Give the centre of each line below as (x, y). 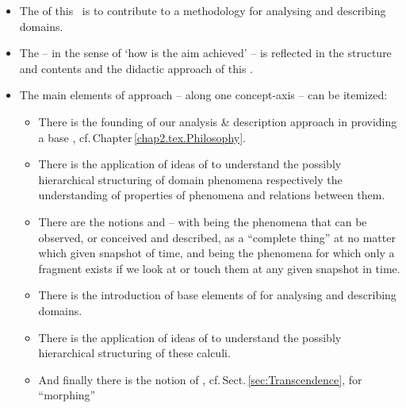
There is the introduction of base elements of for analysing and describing (217, 295)
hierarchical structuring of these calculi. (134, 353)
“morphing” (67, 395)
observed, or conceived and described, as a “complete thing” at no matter (217, 237)
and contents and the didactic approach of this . (136, 68)
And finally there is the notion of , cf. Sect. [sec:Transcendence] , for (200, 379)
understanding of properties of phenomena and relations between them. (212, 195)
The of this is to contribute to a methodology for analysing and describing (203, 10)
